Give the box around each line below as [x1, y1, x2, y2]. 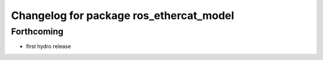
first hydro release [26, 43, 71, 50]
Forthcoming [11, 26, 64, 37]
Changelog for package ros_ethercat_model [11, 9, 234, 22]
